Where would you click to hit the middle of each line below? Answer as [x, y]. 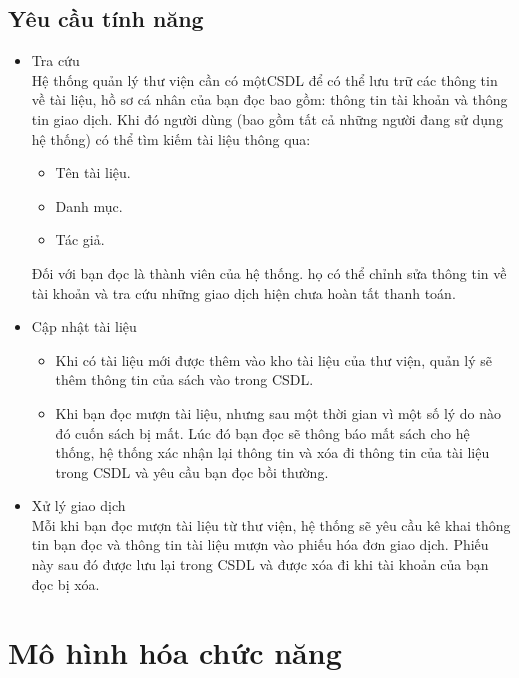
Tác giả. [80, 239]
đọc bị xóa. [65, 583]
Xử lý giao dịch [78, 505]
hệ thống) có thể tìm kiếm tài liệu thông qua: [171, 138]
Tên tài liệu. [93, 172]
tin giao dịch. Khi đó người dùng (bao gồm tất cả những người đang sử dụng [267, 118]
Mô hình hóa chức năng [175, 652]
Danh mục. [89, 205]
